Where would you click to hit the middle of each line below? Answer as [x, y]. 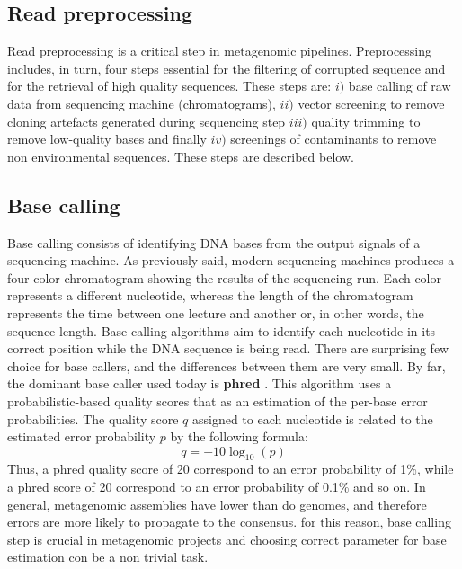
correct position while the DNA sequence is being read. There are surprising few [228, 348]
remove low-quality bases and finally [107, 139]
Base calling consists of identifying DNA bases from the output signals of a [214, 242]
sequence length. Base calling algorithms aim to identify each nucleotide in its [222, 330]
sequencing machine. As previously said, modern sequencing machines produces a [231, 260]
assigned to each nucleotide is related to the [312, 418]
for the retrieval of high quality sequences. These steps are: [169, 86]
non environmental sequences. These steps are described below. [181, 156]
